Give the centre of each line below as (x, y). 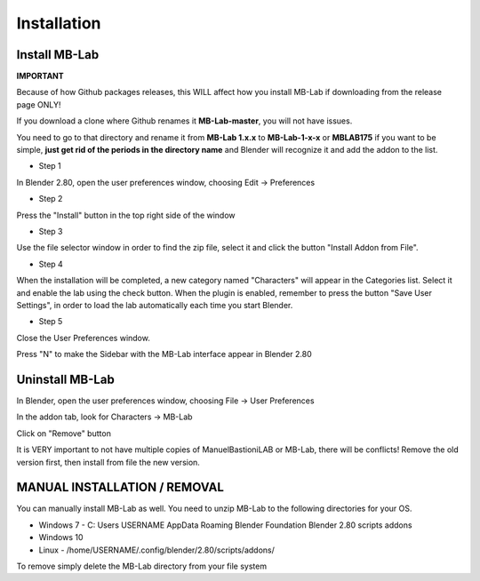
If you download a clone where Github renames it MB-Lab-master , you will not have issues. (184, 121)
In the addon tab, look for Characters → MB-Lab (104, 417)
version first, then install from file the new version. (108, 462)
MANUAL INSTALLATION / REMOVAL (120, 487)
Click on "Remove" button (64, 433)
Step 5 (51, 322)
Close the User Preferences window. (83, 338)
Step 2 (51, 199)
